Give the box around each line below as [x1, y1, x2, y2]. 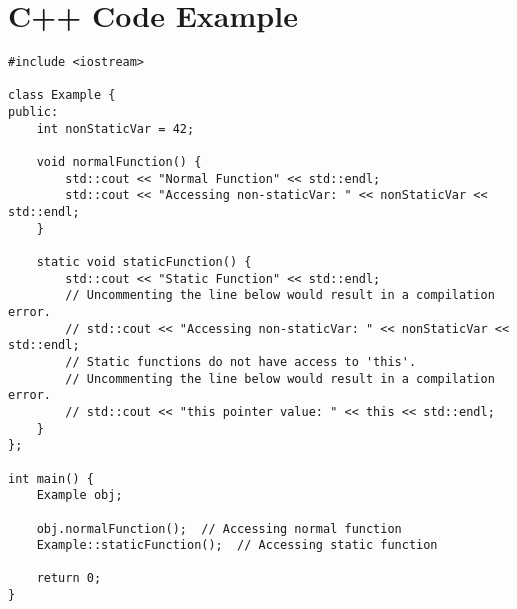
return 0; [36, 571, 102, 586]
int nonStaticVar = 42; [36, 121, 195, 136]
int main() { [8, 471, 94, 486]
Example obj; [36, 488, 123, 503]
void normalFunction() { [36, 155, 202, 170]
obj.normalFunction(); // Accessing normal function [36, 521, 402, 536]
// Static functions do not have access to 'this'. [65, 354, 417, 369]
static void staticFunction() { [36, 255, 252, 269]
